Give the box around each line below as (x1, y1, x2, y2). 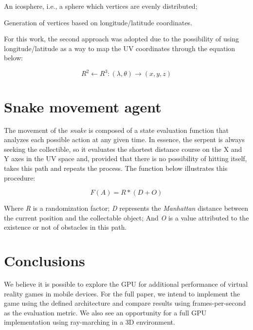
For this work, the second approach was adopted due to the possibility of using (4, 34, 239, 44)
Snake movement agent (4, 96, 162, 116)
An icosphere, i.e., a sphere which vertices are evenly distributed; (4, 1, 198, 11)
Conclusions (4, 251, 85, 271)
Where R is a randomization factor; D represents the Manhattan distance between (4, 203, 249, 213)
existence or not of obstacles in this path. (4, 222, 127, 232)
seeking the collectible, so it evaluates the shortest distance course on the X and (4, 144, 242, 154)
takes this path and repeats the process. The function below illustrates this (4, 163, 228, 173)
